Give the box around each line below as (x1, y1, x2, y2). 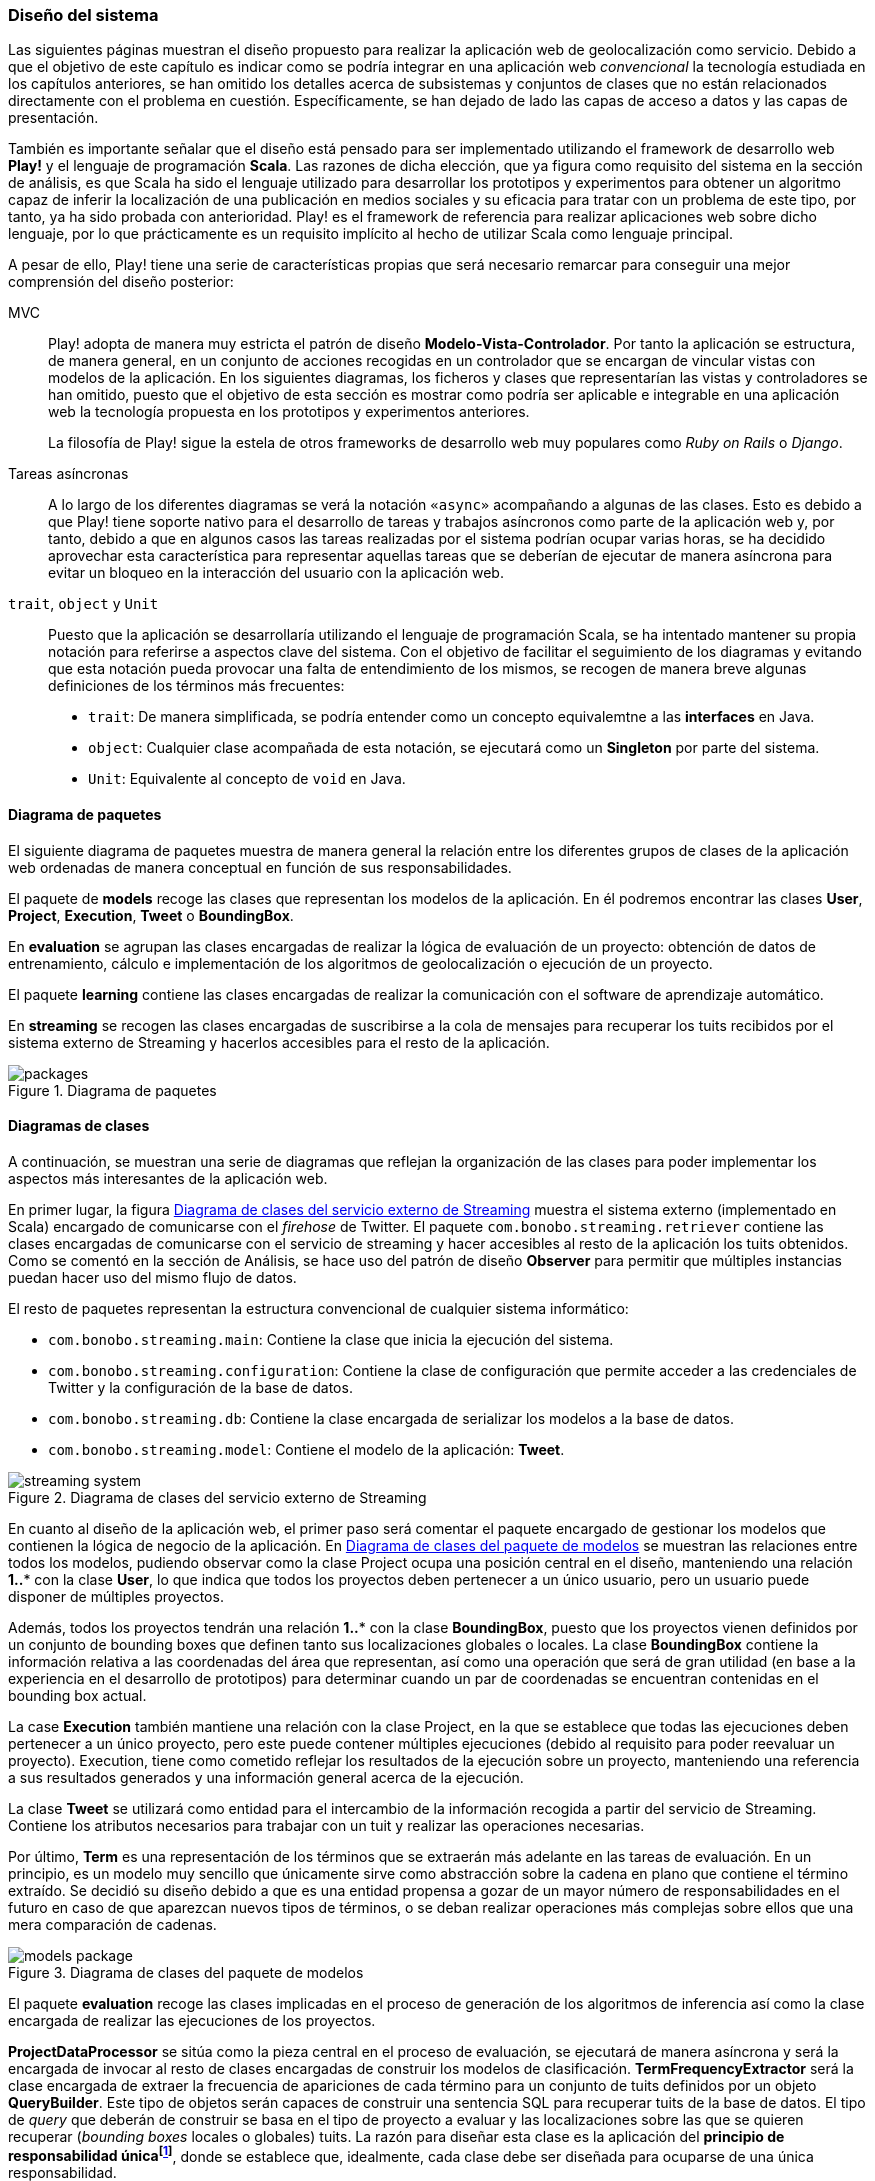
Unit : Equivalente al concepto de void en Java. (88, 770, 406, 788)
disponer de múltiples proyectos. (8, 1587, 224, 1605)
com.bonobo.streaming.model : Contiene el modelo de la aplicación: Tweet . (48, 1440, 565, 1458)
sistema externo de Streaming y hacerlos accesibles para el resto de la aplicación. (8, 1033, 550, 1051)
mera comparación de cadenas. (8, 1915, 217, 1933)
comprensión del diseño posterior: (8, 273, 234, 291)
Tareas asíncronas (8, 465, 129, 483)
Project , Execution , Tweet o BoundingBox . (8, 906, 294, 924)
